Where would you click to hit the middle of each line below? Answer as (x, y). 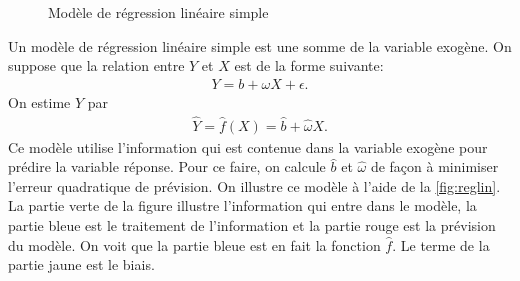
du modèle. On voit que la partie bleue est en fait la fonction (194, 244)
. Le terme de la (441, 244)
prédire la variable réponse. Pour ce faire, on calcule (167, 166)
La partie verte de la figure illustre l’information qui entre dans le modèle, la (242, 205)
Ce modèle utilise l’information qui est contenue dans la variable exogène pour (248, 146)
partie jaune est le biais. (81, 264)
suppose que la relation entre (96, 65)
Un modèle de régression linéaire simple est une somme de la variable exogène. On (260, 45)
